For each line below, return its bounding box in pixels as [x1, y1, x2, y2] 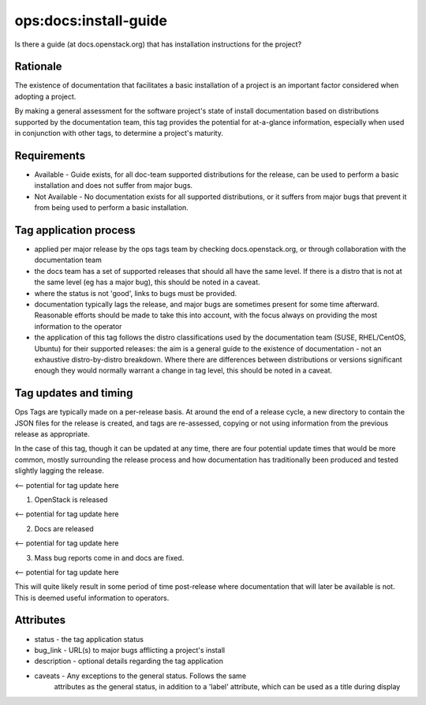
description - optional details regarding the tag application [34, 656, 224, 666]
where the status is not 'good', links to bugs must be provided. [34, 288, 237, 298]
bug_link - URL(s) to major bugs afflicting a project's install [34, 645, 225, 654]
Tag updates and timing [14, 387, 133, 400]
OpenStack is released [34, 494, 108, 504]
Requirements [14, 148, 86, 162]
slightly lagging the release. [14, 466, 104, 475]
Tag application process [14, 223, 136, 237]
